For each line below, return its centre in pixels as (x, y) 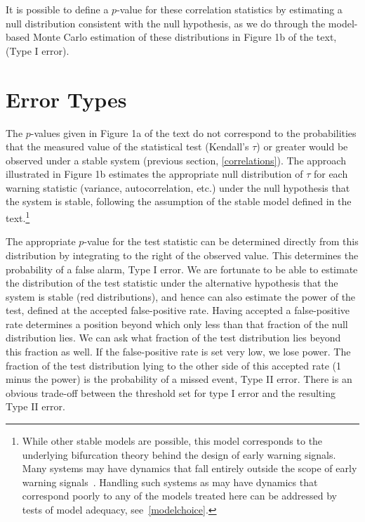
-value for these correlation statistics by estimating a (230, 9)
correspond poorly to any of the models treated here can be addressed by (179, 496)
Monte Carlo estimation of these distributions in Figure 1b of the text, (185, 37)
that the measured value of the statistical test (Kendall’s (127, 146)
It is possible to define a (57, 9)
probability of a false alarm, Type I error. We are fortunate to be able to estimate (182, 269)
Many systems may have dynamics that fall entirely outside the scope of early (190, 468)
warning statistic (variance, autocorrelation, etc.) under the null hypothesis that (178, 187)
